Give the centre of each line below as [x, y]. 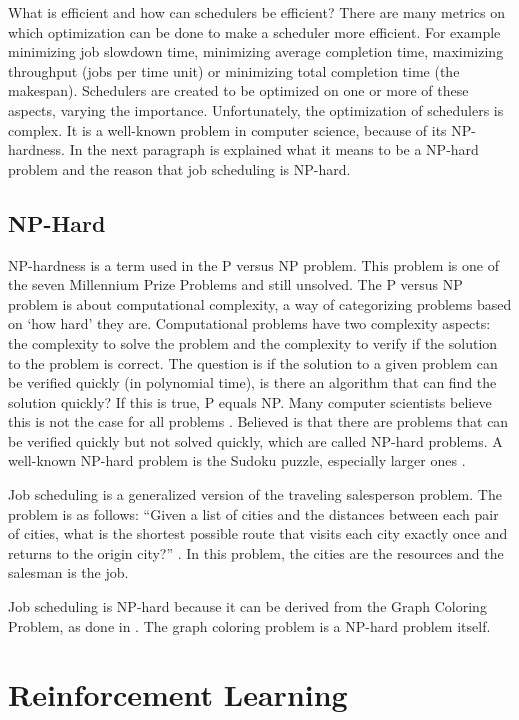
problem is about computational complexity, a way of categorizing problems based [260, 303]
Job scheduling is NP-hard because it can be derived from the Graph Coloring [247, 606]
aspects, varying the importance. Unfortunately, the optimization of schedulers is [256, 109]
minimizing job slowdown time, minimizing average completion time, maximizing [256, 51]
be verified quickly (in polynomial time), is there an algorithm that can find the [252, 382]
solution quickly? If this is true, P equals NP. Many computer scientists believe [250, 401]
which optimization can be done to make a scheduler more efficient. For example [254, 31]
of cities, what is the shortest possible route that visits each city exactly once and [258, 533]
